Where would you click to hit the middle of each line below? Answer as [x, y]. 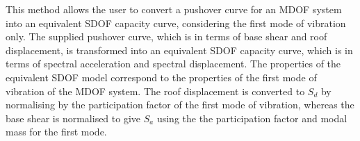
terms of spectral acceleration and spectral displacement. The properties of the [173, 64]
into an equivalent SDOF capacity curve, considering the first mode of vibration [176, 23]
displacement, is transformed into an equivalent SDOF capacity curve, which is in [179, 50]
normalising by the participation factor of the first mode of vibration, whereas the [180, 105]
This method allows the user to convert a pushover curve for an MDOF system [174, 9]
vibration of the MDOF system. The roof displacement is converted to [155, 91]
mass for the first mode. [56, 132]
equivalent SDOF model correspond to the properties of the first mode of [161, 77]
